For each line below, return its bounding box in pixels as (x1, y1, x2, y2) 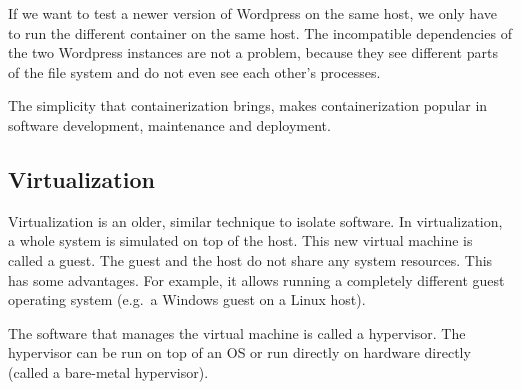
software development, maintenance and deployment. (8, 114, 331, 135)
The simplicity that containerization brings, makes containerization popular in (8, 95, 488, 116)
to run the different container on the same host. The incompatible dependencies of (8, 22, 512, 43)
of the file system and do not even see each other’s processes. (8, 61, 381, 82)
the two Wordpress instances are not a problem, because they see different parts (8, 42, 498, 63)
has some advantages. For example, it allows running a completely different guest (8, 269, 505, 290)
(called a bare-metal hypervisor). (8, 361, 209, 382)
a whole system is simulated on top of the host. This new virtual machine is (8, 230, 473, 251)
